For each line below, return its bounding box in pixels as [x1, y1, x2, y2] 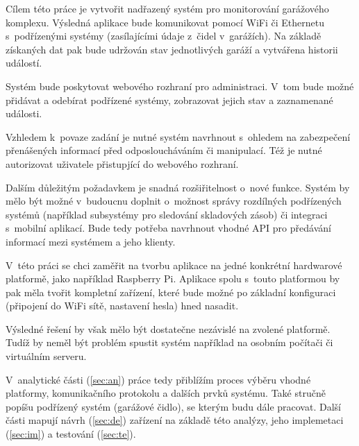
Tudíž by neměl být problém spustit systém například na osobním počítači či [6, 335, 333, 350]
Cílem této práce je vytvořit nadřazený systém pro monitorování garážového [6, 1, 329, 15]
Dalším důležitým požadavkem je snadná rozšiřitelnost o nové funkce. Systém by [6, 180, 350, 194]
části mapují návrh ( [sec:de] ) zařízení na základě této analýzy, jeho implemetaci [6, 413, 344, 427]
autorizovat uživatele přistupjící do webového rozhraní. [6, 156, 239, 171]
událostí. [6, 55, 42, 70]
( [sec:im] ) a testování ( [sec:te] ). [6, 427, 136, 441]
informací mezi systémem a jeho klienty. [6, 234, 176, 248]
